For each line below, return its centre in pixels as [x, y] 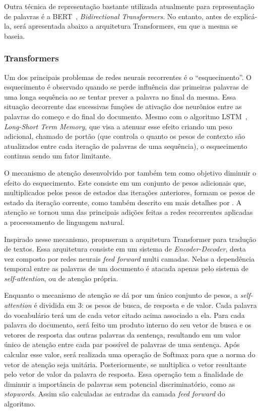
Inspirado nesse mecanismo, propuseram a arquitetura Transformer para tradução [130, 239]
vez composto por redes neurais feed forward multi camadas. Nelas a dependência [129, 258]
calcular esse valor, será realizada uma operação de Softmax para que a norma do [130, 354]
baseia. [15, 35]
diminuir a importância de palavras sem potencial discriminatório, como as [120, 384]
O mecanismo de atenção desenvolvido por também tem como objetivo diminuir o [130, 172]
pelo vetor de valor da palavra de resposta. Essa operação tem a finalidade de [124, 374]
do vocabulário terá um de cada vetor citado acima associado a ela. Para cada [124, 315]
